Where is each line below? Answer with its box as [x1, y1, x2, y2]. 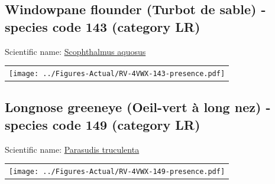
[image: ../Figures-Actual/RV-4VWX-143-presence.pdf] [9, 69, 225, 78]
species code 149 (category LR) [5, 115, 200, 133]
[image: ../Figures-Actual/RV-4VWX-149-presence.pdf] [9, 167, 225, 176]
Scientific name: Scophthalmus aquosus [5, 45, 146, 57]
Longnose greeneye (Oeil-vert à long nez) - [5, 98, 271, 116]
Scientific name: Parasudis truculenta [5, 143, 140, 155]
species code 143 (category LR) [5, 17, 200, 35]
